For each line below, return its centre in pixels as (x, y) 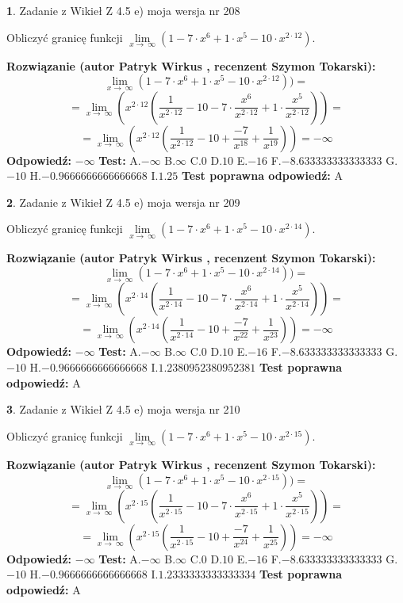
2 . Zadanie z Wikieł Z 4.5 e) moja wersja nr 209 (123, 202)
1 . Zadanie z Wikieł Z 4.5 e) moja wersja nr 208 (123, 10)
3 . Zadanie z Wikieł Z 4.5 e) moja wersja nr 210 (123, 409)
